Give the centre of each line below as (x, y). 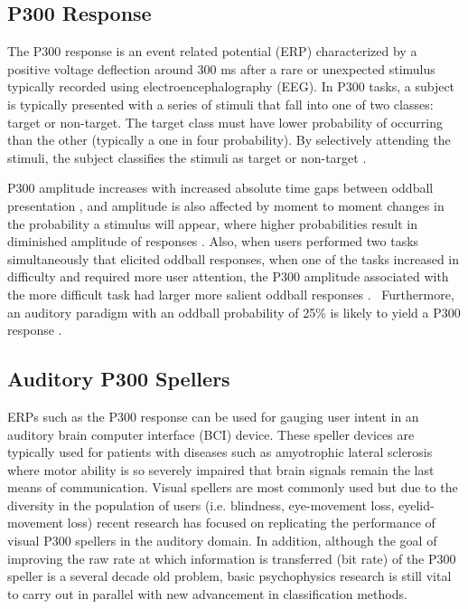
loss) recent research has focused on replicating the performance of (251, 523)
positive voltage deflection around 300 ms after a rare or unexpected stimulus (221, 68)
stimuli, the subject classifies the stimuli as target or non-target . (187, 157)
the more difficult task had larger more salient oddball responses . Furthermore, (231, 294)
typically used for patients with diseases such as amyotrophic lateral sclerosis (220, 452)
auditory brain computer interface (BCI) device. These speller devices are (211, 434)
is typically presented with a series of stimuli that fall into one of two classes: (220, 104)
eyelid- (417, 504)
